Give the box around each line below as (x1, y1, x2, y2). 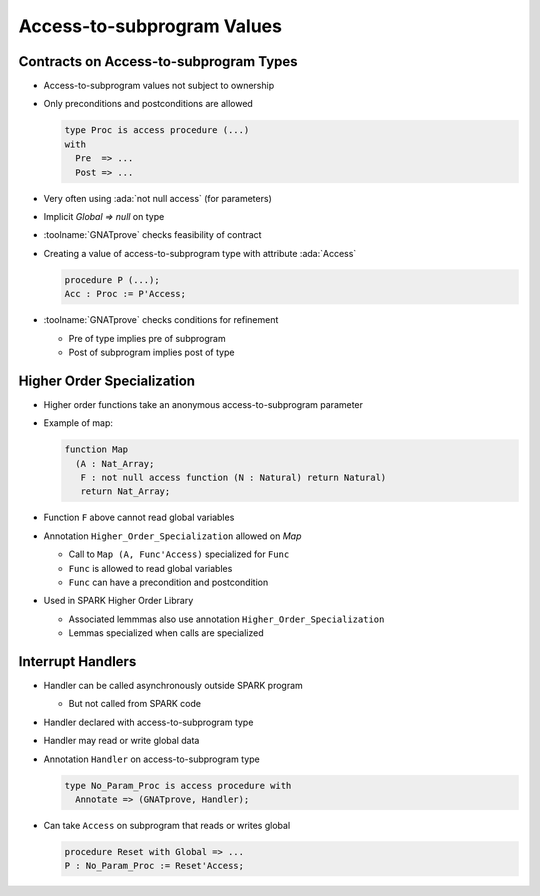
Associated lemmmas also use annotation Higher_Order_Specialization (68, 613, 385, 625)
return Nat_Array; (80, 486, 171, 497)
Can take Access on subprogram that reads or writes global (43, 819, 291, 831)
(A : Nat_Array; (75, 458, 155, 469)
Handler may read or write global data (43, 735, 200, 747)
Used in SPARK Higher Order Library (43, 595, 194, 607)
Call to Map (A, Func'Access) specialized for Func (68, 548, 290, 560)
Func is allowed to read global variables (68, 562, 233, 574)
